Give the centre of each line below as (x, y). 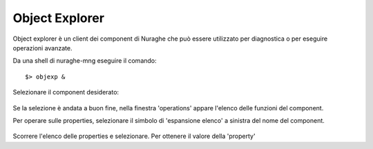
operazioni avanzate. (42, 48)
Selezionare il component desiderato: (66, 92)
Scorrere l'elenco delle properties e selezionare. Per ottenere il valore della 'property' (134, 136)
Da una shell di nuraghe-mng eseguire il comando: (85, 61)
